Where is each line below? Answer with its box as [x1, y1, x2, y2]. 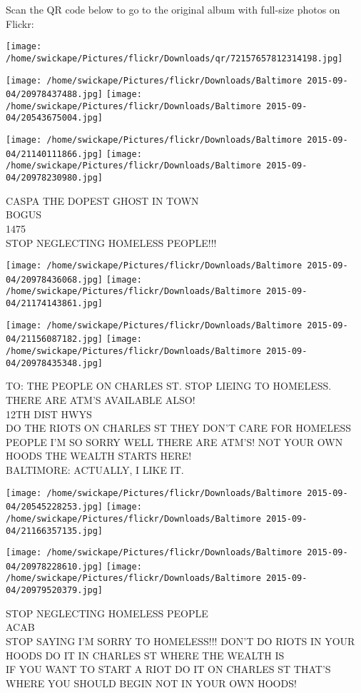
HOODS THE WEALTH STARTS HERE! [6, 448, 192, 463]
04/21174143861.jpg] [6, 298, 103, 309]
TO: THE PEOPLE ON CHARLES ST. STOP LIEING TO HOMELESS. [6, 378, 332, 393]
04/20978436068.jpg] [6, 274, 103, 285]
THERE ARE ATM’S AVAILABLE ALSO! [6, 392, 195, 407]
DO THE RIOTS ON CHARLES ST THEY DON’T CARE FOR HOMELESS [6, 420, 351, 435]
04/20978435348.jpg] [6, 358, 103, 368]
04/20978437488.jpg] [6, 89, 103, 100]
